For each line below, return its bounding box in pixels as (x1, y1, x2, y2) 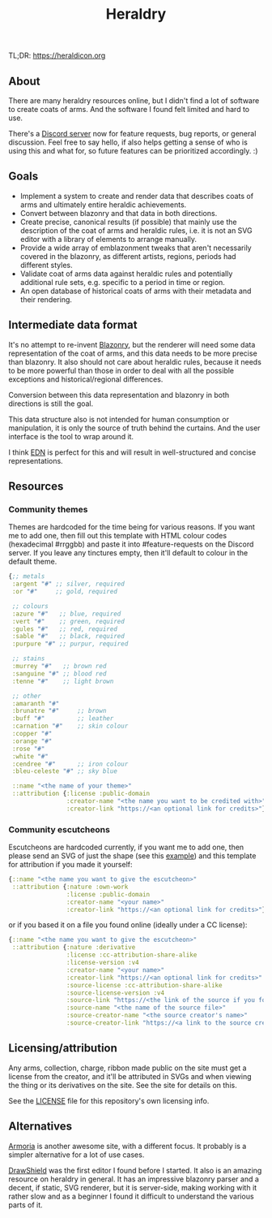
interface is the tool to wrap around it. (8, 431, 134, 441)
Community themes (8, 503, 88, 515)
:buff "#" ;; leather (11, 715, 114, 723)
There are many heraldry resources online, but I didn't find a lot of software (8, 96, 260, 106)
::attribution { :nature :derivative (11, 944, 136, 952)
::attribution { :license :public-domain (11, 789, 151, 798)
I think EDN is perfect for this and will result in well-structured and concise (8, 447, 257, 457)
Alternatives (8, 1120, 73, 1134)
